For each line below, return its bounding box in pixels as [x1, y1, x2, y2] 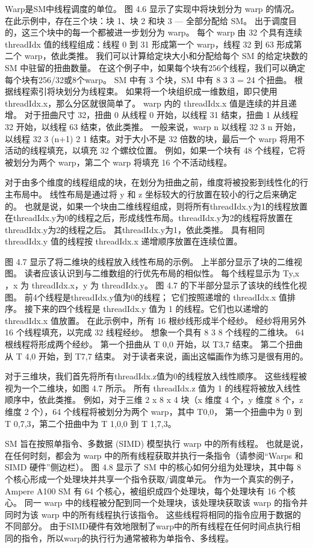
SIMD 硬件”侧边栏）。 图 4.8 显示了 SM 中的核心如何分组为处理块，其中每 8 [5, 461, 302, 473]
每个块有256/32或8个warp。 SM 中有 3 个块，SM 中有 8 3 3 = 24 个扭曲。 [5, 73, 292, 86]
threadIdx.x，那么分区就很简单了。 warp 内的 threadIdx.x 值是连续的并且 [5, 96, 289, 109]
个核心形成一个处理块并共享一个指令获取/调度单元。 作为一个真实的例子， [5, 472, 299, 485]
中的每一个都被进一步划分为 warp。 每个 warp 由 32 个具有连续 [55, 26, 302, 39]
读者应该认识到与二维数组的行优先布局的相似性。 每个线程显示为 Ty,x [24, 267, 300, 279]
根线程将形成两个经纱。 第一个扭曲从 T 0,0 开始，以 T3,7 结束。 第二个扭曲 [5, 338, 303, 350]
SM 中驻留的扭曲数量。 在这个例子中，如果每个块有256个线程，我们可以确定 [5, 61, 305, 73]
